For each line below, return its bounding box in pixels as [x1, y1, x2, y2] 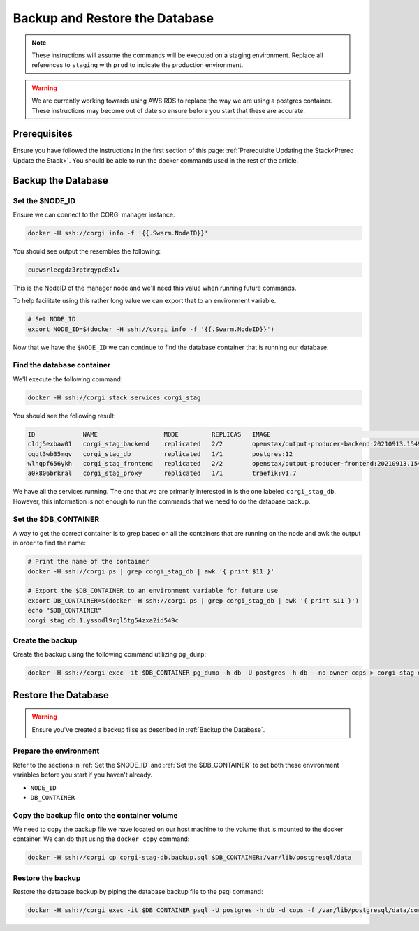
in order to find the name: [13, 538, 87, 548]
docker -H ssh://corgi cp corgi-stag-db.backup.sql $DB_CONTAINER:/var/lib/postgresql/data [27, 853, 352, 862]
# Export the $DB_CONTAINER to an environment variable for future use [27, 587, 279, 595]
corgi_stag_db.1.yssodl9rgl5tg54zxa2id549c [27, 616, 179, 624]
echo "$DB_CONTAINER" [27, 606, 102, 615]
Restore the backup [13, 873, 81, 883]
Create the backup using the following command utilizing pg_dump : [13, 650, 207, 659]
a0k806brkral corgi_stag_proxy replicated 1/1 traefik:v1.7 [27, 469, 297, 478]
